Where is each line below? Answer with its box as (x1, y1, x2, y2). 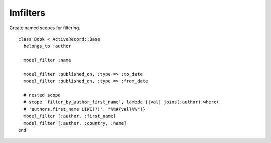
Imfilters (9, 7, 46, 18)
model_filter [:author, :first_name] (23, 113, 116, 119)
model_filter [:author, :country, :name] (23, 120, 127, 126)
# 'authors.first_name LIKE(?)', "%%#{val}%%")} (23, 106, 146, 112)
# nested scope (23, 92, 61, 98)
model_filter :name (23, 57, 71, 63)
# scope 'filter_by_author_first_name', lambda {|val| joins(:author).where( (23, 99, 219, 105)
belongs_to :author (23, 43, 71, 49)
